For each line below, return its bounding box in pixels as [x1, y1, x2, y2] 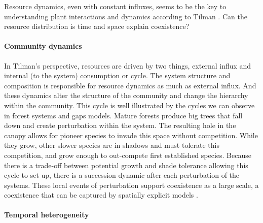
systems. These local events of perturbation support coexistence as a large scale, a [4, 179, 259, 190]
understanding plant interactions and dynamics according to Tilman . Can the [4, 11, 247, 21]
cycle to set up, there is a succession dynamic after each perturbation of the [4, 170, 240, 180]
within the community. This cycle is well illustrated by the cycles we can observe [4, 100, 255, 110]
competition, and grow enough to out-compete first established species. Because [4, 149, 251, 160]
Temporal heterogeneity [4, 209, 89, 220]
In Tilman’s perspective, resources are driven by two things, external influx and [4, 60, 251, 71]
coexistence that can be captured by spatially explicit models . [4, 189, 198, 200]
